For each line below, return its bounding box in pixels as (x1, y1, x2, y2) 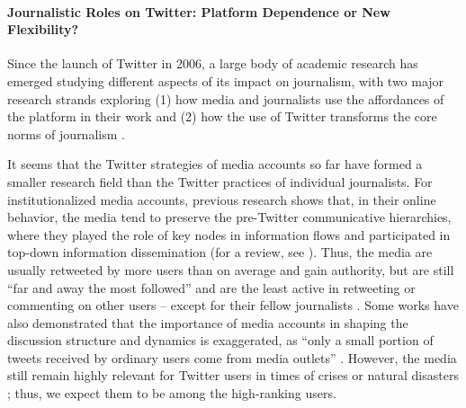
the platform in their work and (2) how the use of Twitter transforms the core (7, 107, 437, 126)
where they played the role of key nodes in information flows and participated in (7, 225, 451, 244)
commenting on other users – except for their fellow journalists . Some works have (7, 296, 459, 315)
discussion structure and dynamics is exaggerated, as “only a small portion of (7, 331, 434, 350)
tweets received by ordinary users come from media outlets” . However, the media (7, 348, 457, 367)
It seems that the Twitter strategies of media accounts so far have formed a (7, 155, 423, 173)
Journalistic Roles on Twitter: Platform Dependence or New (7, 2, 390, 21)
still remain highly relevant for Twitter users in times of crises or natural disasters (7, 366, 459, 385)
